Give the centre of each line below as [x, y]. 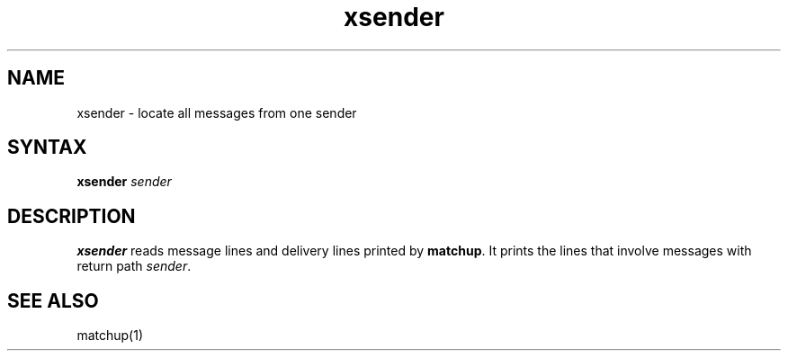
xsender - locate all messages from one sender [217, 112]
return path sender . [134, 266]
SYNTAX [47, 148]
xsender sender [124, 182]
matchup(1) [110, 336]
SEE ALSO [53, 300]
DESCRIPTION [72, 216]
